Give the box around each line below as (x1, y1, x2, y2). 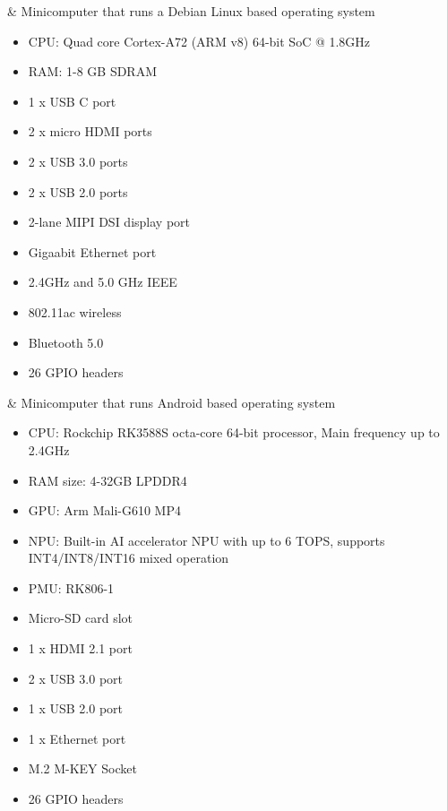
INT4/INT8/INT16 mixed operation (28, 548, 229, 567)
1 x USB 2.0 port (28, 699, 124, 718)
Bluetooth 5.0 (28, 332, 104, 351)
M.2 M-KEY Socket (28, 759, 137, 778)
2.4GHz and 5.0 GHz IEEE (28, 272, 177, 291)
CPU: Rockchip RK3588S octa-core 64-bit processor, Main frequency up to (28, 423, 440, 442)
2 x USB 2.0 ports (28, 182, 128, 201)
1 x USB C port (28, 91, 116, 110)
